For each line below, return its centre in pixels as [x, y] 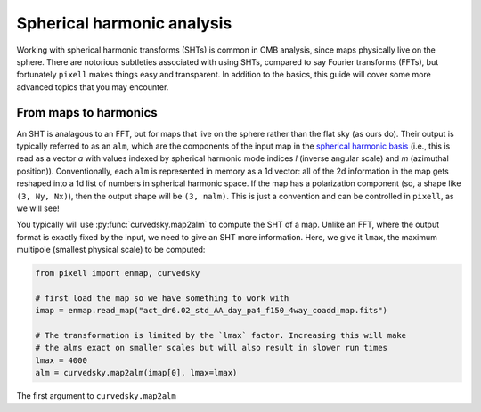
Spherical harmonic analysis [124, 23]
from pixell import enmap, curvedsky [118, 273]
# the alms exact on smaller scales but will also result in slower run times [211, 348]
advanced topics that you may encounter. [93, 87]
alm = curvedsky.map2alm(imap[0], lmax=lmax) [136, 373]
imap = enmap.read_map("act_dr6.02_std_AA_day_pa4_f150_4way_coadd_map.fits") [211, 311]
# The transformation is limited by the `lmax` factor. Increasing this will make [221, 335]
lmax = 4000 [61, 360]
